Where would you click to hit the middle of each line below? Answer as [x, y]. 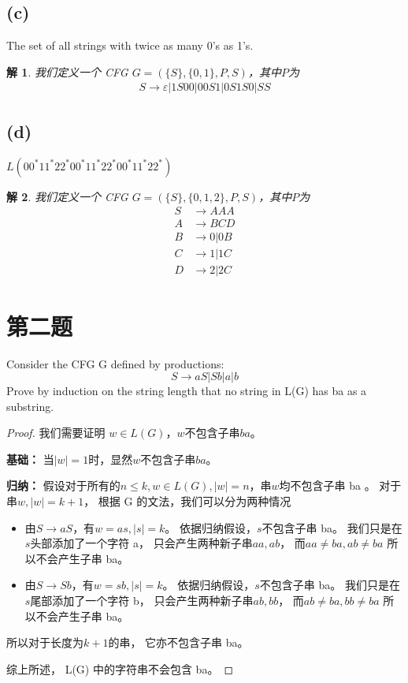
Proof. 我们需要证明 [56, 433]
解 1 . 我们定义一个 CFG [67, 71]
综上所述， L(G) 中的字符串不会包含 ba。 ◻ [120, 668]
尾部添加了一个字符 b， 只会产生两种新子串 [142, 601]
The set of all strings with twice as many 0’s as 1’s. [130, 45]
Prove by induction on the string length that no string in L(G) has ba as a [187, 391]
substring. [30, 406]
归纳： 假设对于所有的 [63, 485]
